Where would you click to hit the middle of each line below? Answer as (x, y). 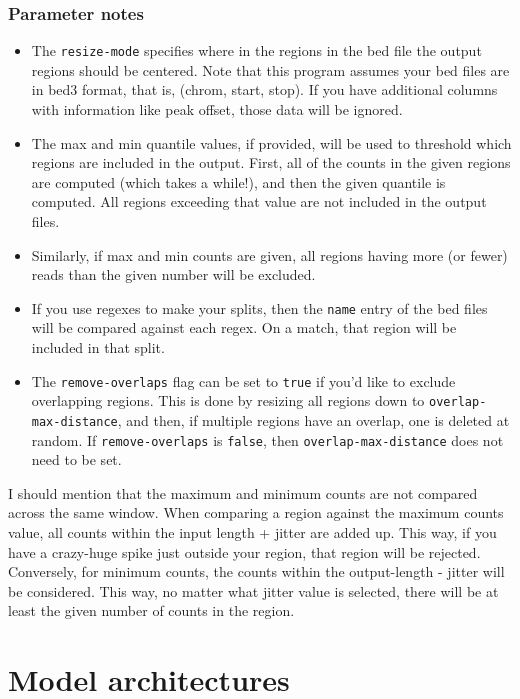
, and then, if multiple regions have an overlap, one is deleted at (313, 419)
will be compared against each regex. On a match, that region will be (244, 327)
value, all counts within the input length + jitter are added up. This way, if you (252, 532)
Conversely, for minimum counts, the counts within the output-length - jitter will (256, 571)
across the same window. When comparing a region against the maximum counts (256, 512)
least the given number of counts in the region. (151, 610)
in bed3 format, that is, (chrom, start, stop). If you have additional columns (264, 89)
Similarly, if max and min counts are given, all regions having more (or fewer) (269, 254)
